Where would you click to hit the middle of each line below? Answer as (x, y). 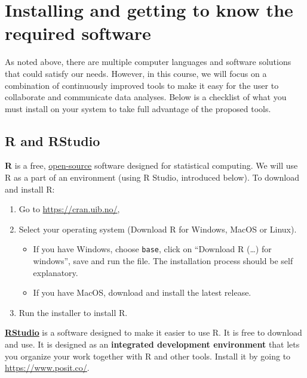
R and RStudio (53, 140)
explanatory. (56, 272)
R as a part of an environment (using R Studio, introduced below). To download (152, 177)
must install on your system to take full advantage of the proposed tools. (138, 108)
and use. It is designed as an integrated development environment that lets (152, 344)
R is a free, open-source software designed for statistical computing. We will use (151, 165)
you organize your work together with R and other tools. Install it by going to (148, 356)
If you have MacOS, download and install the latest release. (142, 292)
